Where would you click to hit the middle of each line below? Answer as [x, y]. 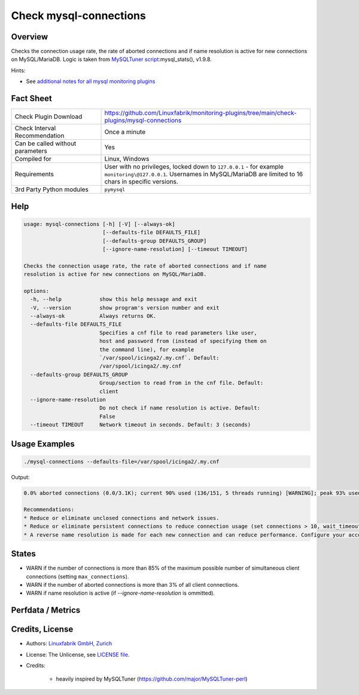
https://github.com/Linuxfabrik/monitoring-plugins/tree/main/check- [201, 113]
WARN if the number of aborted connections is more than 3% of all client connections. [133, 584]
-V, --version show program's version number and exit [125, 307]
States [23, 554]
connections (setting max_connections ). [77, 576]
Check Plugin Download [48, 117]
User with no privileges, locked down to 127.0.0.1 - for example [194, 167]
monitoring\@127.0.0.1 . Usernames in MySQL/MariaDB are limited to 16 [204, 174]
